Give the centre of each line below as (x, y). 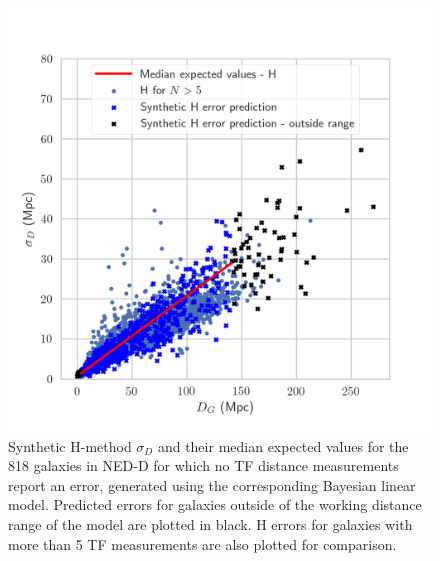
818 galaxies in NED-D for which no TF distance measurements (203, 465)
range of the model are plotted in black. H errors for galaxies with (210, 523)
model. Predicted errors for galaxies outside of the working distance (215, 504)
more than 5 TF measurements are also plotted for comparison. (202, 543)
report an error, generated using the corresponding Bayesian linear (212, 484)
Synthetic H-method (70, 445)
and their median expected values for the (283, 445)
